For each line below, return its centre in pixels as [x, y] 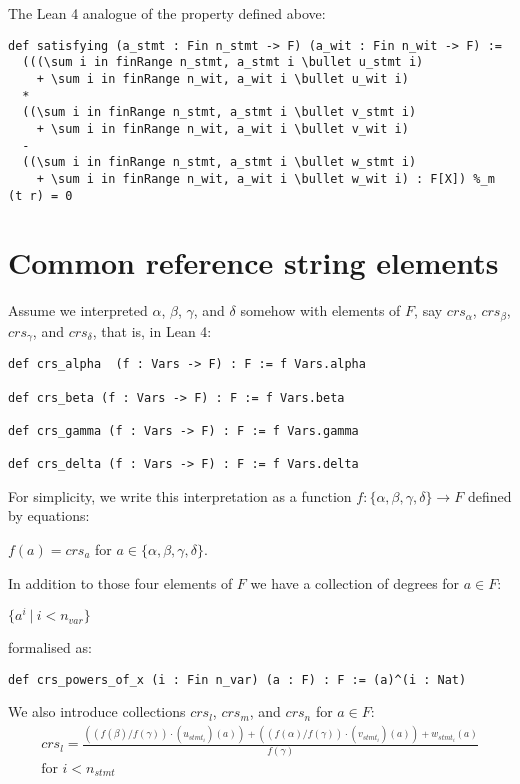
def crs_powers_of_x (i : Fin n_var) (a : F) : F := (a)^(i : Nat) [237, 679]
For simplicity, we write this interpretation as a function [180, 495]
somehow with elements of [320, 310]
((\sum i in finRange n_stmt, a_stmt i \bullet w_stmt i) [219, 162]
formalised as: [50, 647]
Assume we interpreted [78, 310]
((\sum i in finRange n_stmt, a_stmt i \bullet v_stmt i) [219, 112]
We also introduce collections [97, 711]
